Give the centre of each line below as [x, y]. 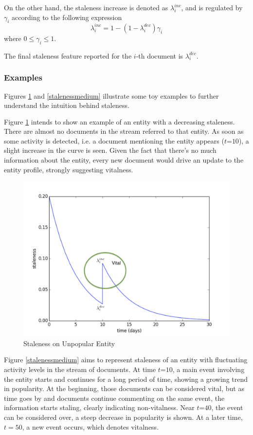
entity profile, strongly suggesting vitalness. [69, 169]
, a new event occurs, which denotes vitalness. [90, 426]
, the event [227, 407]
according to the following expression [67, 17]
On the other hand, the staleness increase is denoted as [86, 7]
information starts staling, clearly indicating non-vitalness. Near [99, 407]
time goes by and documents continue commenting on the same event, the [114, 398]
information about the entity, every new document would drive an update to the [124, 160]
